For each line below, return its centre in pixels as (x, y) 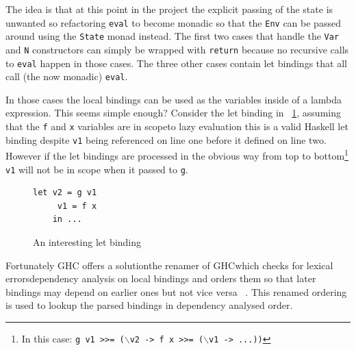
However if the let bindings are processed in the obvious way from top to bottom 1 (177, 155)
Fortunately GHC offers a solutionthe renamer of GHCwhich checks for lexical (169, 265)
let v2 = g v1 (65, 193)
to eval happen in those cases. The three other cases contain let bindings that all (176, 63)
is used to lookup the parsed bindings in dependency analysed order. (149, 305)
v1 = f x (77, 206)
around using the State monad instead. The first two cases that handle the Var (173, 36)
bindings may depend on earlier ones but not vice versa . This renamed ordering (176, 291)
